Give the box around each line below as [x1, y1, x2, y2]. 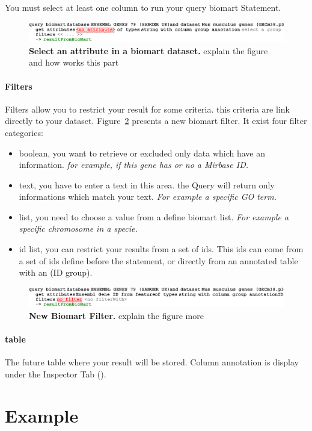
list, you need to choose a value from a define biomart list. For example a [19, 210, 289, 223]
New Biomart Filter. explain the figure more [29, 309, 204, 321]
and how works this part [29, 56, 119, 69]
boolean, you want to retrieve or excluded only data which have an [19, 146, 266, 159]
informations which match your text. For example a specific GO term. [19, 190, 277, 203]
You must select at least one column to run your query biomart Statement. [5, 1, 281, 13]
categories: [5, 126, 43, 138]
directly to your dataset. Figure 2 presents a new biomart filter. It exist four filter [5, 114, 307, 127]
